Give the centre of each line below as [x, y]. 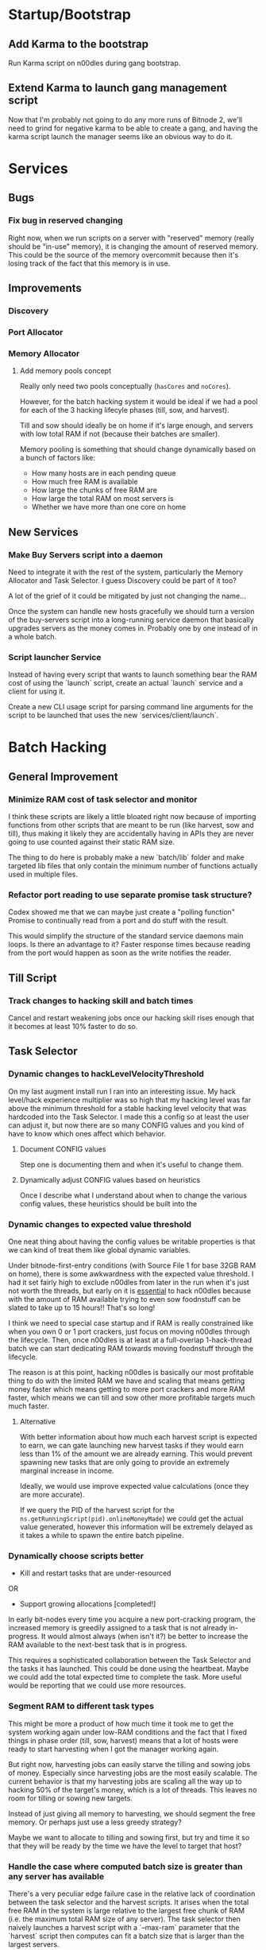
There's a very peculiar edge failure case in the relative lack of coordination [132, 1894]
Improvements [45, 288]
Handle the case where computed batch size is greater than [125, 1866]
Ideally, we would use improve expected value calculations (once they [134, 1486]
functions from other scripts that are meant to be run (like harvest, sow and [131, 825]
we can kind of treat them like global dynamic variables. [100, 1250]
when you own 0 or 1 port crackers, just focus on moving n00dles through [129, 1332]
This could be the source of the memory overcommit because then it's [123, 254]
